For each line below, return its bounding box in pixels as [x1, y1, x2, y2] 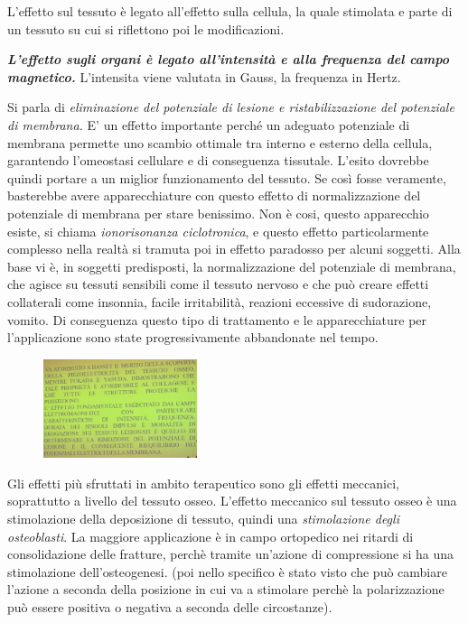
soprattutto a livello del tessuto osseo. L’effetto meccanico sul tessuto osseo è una [7, 491, 457, 510]
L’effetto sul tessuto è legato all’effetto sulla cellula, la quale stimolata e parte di [7, 2, 453, 20]
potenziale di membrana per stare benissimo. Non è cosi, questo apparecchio [7, 203, 429, 222]
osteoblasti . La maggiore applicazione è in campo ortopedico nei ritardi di [7, 526, 414, 545]
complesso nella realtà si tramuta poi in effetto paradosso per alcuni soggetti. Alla [7, 239, 461, 258]
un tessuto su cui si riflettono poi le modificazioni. [7, 19, 285, 38]
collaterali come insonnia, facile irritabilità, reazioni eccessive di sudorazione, [7, 292, 432, 311]
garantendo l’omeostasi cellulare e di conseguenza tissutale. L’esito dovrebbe [7, 151, 429, 170]
